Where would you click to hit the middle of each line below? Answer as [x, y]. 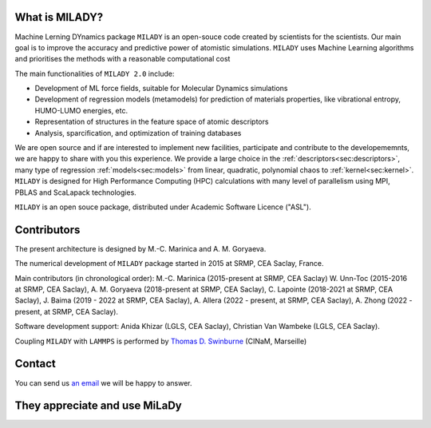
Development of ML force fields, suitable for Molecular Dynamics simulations [161, 89]
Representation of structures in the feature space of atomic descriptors [152, 122]
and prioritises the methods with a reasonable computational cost [123, 59]
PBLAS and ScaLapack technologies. [76, 192]
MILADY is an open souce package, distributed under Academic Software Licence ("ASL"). [163, 207]
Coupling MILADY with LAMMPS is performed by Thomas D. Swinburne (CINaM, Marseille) [161, 341]
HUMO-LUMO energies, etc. [81, 110]
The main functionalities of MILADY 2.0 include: [95, 73]
